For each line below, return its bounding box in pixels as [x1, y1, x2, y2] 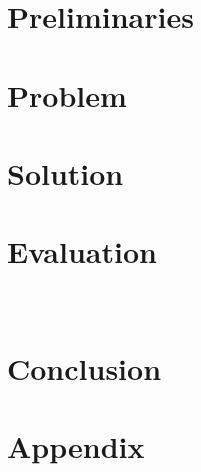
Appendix [7, 426, 145, 467]
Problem [7, 74, 127, 115]
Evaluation [7, 231, 157, 272]
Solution [7, 152, 124, 193]
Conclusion [7, 348, 162, 389]
